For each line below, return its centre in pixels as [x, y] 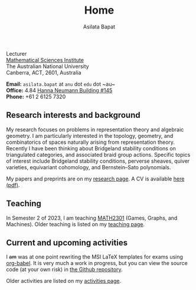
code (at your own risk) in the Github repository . [64, 269]
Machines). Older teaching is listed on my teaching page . [76, 224]
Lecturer [17, 53]
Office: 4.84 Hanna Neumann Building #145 [59, 90]
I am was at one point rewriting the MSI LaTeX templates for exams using [94, 257]
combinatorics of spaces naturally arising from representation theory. [91, 142]
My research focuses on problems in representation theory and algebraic [95, 129]
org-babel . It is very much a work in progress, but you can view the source [97, 263]
